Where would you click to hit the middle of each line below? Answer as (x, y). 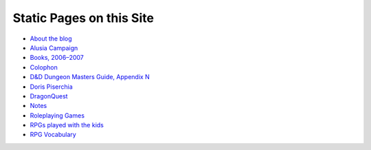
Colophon (44, 67)
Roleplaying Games (57, 115)
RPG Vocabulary (53, 135)
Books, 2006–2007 (57, 58)
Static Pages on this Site (83, 18)
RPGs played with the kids (67, 125)
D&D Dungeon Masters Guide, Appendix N (90, 77)
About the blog (51, 39)
